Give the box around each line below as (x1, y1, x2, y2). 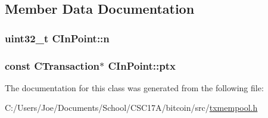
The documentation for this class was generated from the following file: (5, 81, 264, 94)
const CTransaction (5, 58, 100, 73)
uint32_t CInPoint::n (5, 30, 110, 45)
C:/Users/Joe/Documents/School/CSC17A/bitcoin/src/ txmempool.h (5, 101, 258, 114)
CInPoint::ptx (108, 58, 176, 73)
